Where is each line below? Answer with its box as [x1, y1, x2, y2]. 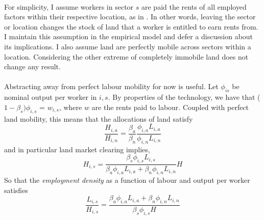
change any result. [4, 61, 61, 72]
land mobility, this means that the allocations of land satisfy [4, 113, 193, 124]
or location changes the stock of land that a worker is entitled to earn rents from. [4, 21, 258, 32]
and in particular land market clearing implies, [4, 144, 150, 154]
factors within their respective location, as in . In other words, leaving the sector [4, 11, 256, 22]
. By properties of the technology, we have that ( [108, 92, 260, 102]
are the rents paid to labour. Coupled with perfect [91, 101, 249, 112]
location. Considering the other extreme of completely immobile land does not [4, 51, 249, 62]
